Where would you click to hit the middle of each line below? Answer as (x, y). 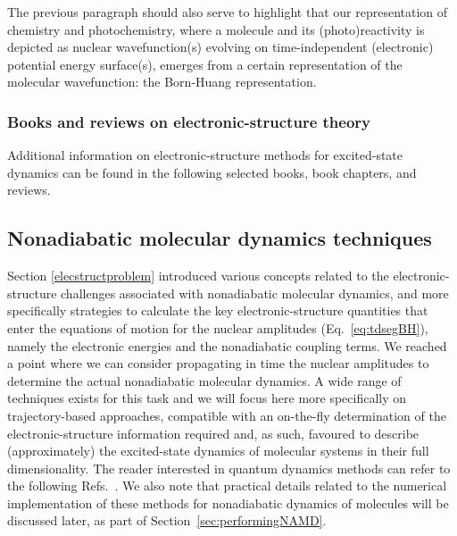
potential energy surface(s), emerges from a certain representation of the (205, 64)
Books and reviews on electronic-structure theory (189, 121)
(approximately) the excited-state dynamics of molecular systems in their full (218, 451)
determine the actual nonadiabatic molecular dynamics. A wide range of (204, 380)
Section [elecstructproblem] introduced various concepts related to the (198, 276)
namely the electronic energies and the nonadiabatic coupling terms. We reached (227, 345)
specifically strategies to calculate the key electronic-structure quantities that (218, 310)
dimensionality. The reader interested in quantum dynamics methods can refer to (229, 468)
